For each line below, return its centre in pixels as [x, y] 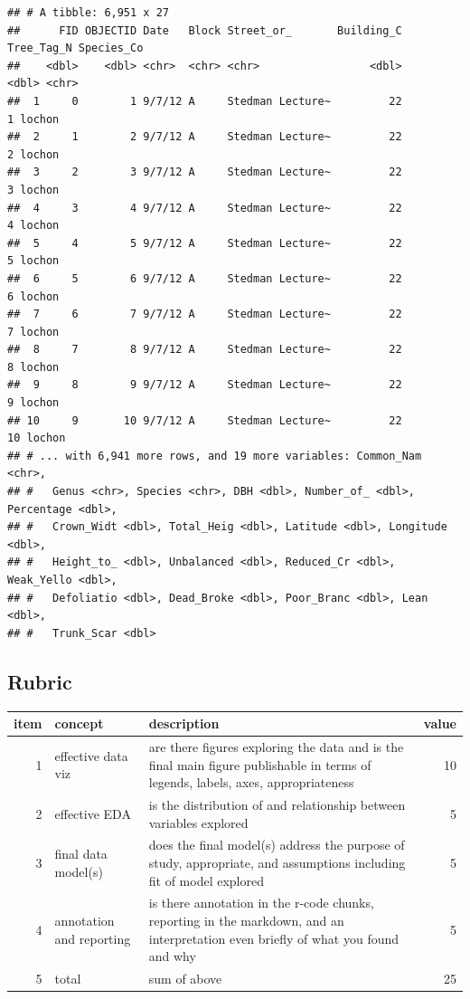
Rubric [40, 681]
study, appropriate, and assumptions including [277, 862]
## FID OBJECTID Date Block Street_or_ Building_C [205, 30]
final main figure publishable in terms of [260, 764]
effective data [91, 755]
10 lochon [37, 438]
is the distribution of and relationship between [277, 804]
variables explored [198, 822]
